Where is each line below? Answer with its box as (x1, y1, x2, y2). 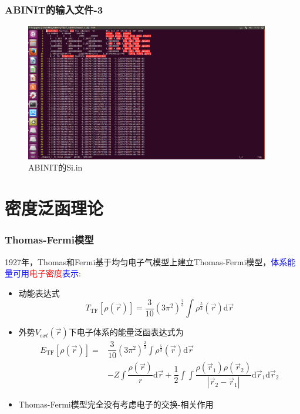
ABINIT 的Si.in (28, 161, 83, 173)
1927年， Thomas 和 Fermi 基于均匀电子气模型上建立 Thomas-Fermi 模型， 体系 (5, 255, 288, 268)
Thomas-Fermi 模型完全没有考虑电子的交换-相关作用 (18, 398, 214, 410)
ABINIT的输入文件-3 (5, 2, 103, 16)
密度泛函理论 (5, 196, 104, 220)
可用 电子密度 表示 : (12, 267, 81, 279)
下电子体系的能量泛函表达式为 (68, 326, 184, 338)
